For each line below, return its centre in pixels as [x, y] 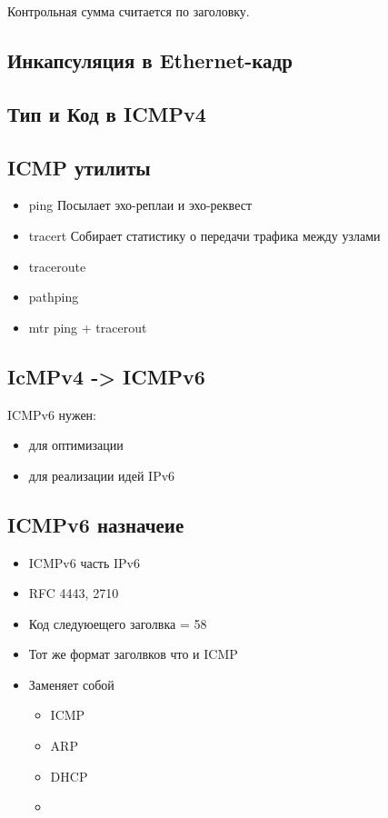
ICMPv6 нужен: [52, 414]
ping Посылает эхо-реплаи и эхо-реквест [140, 205]
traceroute [57, 266]
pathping [54, 297]
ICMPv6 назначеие [96, 524]
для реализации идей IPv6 [102, 475]
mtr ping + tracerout [88, 327]
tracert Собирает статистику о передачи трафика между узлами [204, 235]
